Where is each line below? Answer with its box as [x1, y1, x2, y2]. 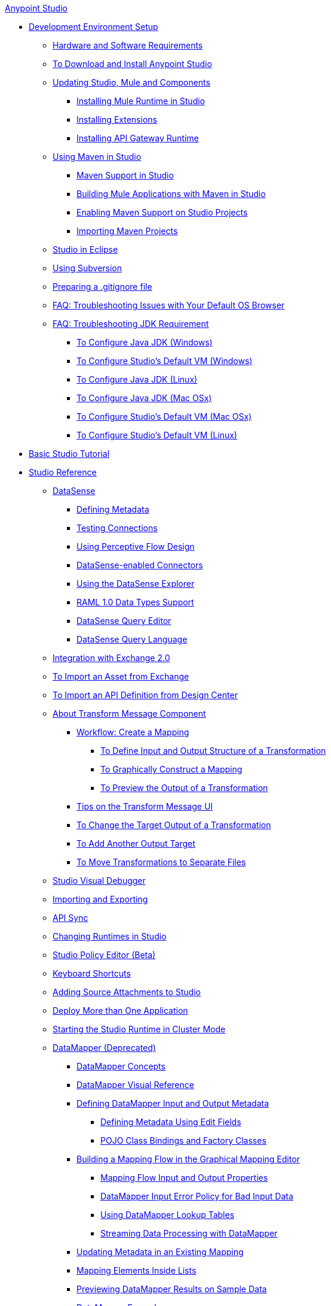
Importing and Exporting [53, 894, 148, 904]
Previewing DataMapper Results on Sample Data [76, 1284, 267, 1294]
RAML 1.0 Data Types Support [76, 597, 194, 607]
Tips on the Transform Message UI [76, 801, 213, 811]
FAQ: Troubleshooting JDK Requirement [53, 319, 209, 329]
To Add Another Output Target [76, 838, 195, 849]
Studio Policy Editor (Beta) [53, 950, 156, 960]
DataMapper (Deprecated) [53, 1043, 156, 1053]
